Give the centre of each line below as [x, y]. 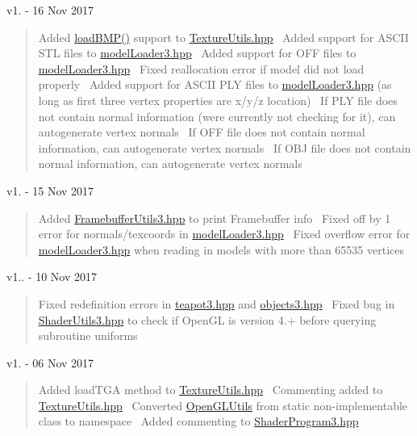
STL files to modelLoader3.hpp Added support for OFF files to [197, 53]
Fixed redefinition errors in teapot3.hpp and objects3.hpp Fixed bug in [217, 303]
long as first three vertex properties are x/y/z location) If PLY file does [218, 100]
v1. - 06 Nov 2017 [50, 362]
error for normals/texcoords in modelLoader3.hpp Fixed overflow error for [224, 234]
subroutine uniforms [88, 335]
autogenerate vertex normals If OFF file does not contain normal [202, 132]
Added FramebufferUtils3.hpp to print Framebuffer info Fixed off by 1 [215, 218]
